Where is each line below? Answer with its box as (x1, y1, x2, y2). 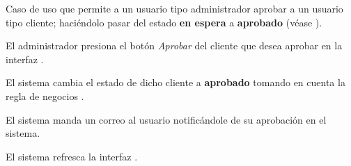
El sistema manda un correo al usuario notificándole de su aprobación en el (6, 112, 327, 126)
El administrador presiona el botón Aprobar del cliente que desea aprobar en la (6, 38, 343, 53)
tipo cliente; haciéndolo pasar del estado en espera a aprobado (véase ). (6, 15, 322, 29)
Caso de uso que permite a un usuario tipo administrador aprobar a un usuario (6, 1, 343, 15)
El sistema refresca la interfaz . (6, 149, 138, 163)
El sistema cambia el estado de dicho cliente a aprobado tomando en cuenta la (6, 75, 345, 90)
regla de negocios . (6, 88, 84, 103)
